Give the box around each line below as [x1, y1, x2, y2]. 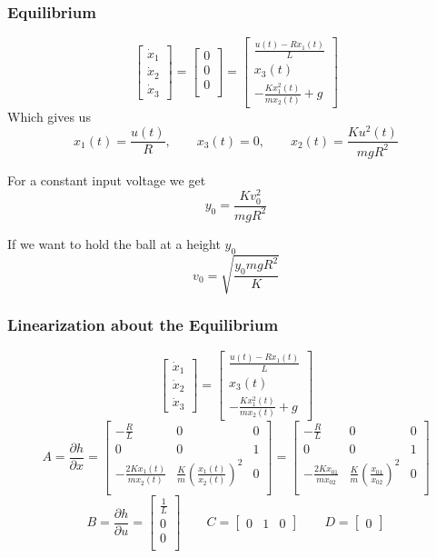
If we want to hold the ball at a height [7, 234, 221, 253]
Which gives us [7, 106, 91, 125]
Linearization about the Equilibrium [7, 314, 279, 336]
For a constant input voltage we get [7, 170, 206, 189]
